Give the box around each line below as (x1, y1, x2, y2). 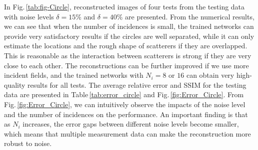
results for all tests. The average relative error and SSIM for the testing (27, 79, 246, 90)
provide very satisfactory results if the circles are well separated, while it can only (4, 30, 254, 41)
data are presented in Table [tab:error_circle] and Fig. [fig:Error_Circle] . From (4, 89, 244, 100)
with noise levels (4, 11, 54, 21)
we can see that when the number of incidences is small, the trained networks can (4, 21, 254, 31)
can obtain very (186, 70, 234, 80)
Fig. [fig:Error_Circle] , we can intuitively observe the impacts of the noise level (4, 99, 245, 109)
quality (4, 79, 25, 90)
